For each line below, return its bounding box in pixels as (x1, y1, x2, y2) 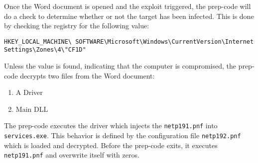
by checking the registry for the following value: (4, 20, 149, 31)
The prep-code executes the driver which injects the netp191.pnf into (4, 120, 218, 131)
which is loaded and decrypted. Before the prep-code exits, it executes (4, 140, 218, 150)
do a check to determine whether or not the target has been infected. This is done (4, 10, 254, 21)
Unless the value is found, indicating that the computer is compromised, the (4, 61, 236, 71)
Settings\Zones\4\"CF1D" (4, 46, 86, 54)
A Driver (15, 87, 43, 97)
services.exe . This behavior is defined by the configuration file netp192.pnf (4, 130, 241, 141)
